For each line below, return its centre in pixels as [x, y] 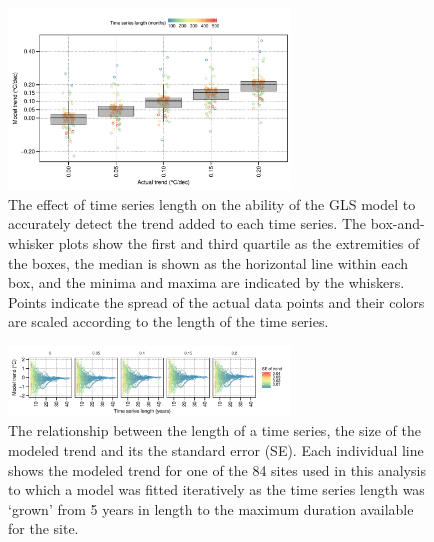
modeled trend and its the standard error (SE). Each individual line [216, 449]
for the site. [43, 528]
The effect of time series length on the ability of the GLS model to [212, 203]
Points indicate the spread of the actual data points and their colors [216, 301]
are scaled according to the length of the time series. [168, 321]
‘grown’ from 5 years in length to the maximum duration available [211, 508]
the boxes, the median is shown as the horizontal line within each [208, 262]
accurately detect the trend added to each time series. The [187, 223]
